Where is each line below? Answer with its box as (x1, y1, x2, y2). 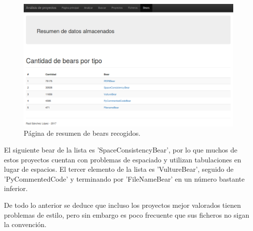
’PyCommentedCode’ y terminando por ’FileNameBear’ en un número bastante (4, 173, 245, 184)
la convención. (4, 219, 46, 230)
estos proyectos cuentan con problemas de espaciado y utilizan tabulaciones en (4, 154, 242, 164)
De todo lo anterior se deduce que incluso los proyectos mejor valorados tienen (4, 200, 241, 210)
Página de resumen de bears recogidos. (24, 128, 141, 138)
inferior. (4, 183, 28, 193)
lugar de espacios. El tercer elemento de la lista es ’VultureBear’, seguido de (4, 164, 234, 174)
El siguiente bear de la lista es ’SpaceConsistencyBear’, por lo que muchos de (4, 145, 238, 155)
